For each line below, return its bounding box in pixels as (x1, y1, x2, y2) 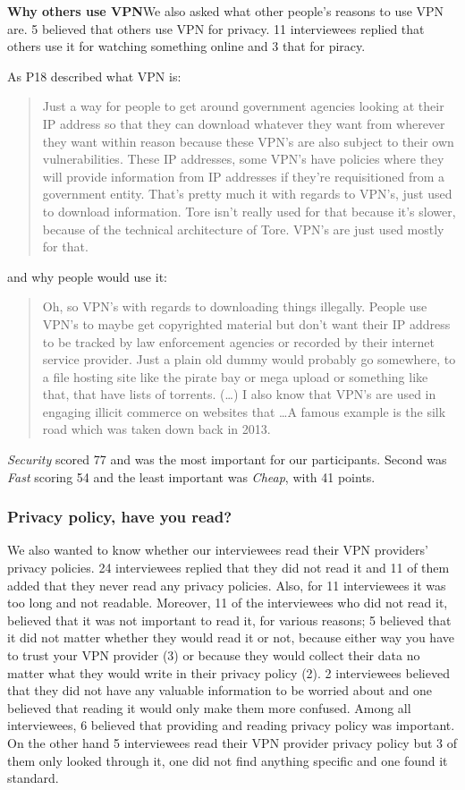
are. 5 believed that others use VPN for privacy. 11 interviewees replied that (7, 19, 425, 38)
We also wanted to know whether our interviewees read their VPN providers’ (7, 540, 428, 559)
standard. (7, 769, 59, 787)
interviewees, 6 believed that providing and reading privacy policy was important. (7, 716, 455, 735)
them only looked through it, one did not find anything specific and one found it (7, 751, 448, 769)
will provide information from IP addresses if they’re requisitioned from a (42, 166, 444, 185)
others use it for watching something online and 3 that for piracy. (7, 37, 366, 55)
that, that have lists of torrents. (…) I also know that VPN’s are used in (42, 385, 436, 403)
